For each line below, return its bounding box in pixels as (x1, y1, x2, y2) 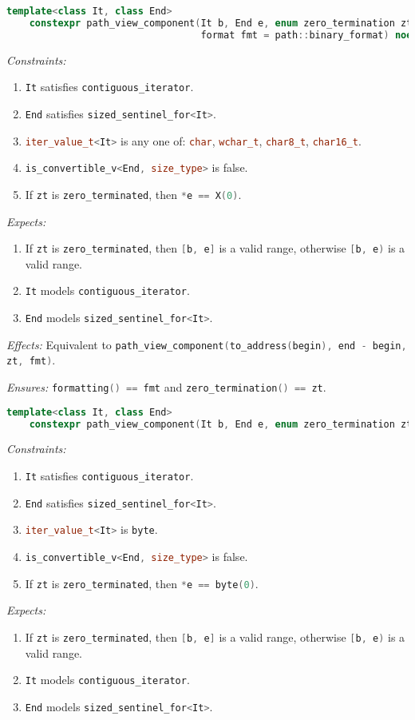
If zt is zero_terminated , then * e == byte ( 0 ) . (25, 575, 259, 591)
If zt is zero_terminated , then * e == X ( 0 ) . (25, 185, 242, 202)
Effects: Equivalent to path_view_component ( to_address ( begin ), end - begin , (6, 336, 407, 352)
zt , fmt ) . (6, 352, 56, 368)
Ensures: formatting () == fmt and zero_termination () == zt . (6, 378, 326, 395)
